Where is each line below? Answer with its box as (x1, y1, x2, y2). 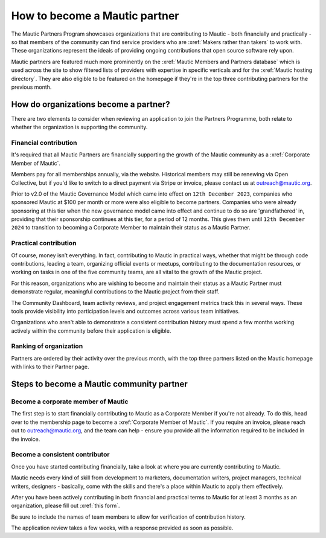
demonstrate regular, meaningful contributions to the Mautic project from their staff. (11, 288, 220, 295)
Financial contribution (11, 138, 77, 147)
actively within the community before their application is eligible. (11, 327, 171, 335)
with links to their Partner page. (11, 363, 89, 371)
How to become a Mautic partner (11, 9, 179, 22)
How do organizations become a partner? (11, 99, 170, 109)
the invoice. (11, 435, 40, 443)
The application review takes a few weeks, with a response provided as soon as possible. (11, 524, 234, 531)
